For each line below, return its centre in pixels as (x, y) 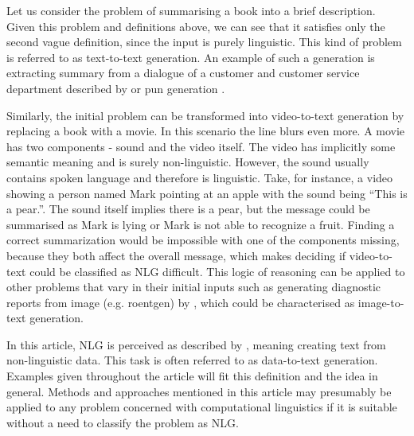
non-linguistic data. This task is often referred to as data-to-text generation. (192, 360)
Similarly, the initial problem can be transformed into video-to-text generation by (205, 115)
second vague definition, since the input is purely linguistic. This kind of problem (204, 42)
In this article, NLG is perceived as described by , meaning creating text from (196, 344)
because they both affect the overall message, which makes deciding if (176, 255)
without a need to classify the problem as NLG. (123, 422)
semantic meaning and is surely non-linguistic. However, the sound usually (188, 162)
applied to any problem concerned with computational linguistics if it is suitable (202, 407)
